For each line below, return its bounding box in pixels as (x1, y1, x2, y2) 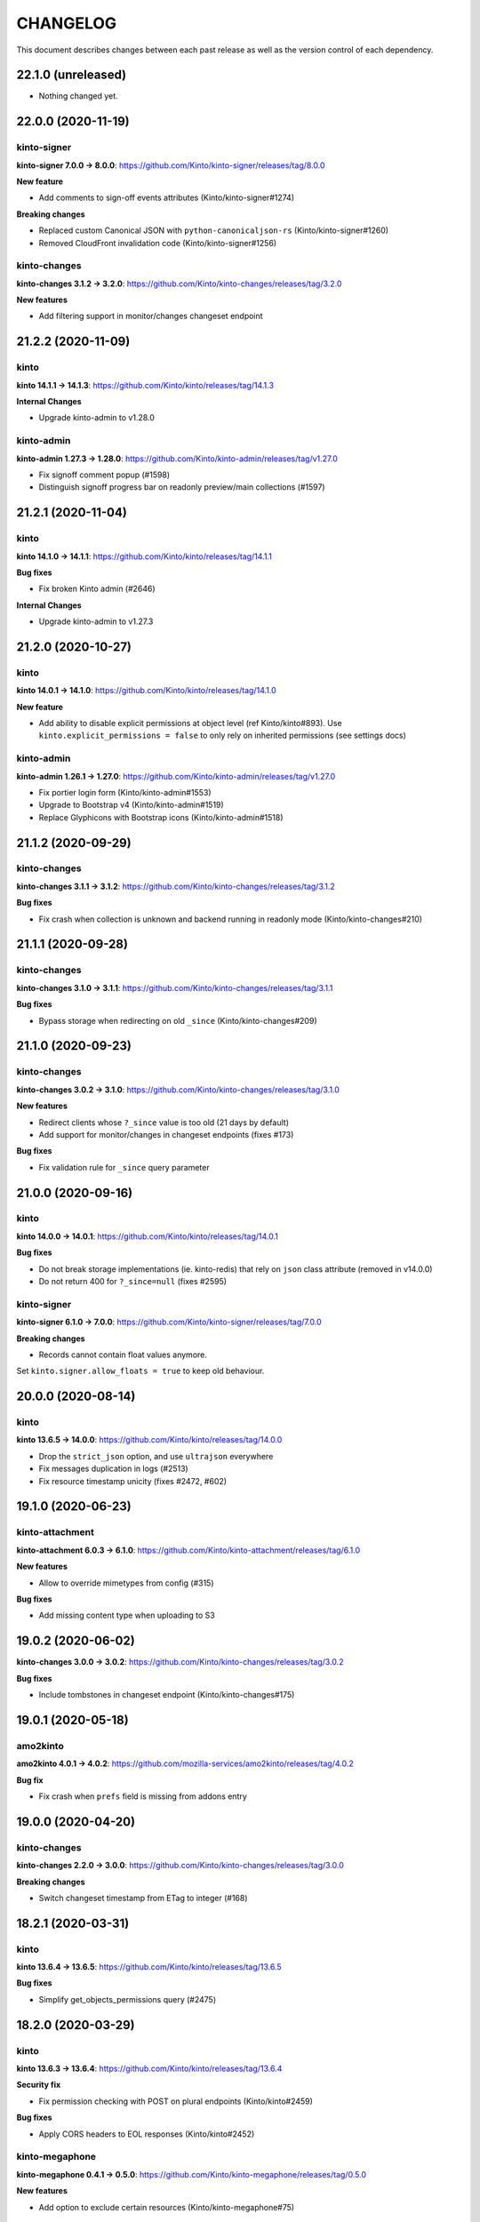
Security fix (16, 2080, 61, 2090)
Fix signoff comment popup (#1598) (38, 469, 171, 480)
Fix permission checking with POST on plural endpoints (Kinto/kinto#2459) (38, 2096, 313, 2106)
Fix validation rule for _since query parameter (38, 1162, 210, 1172)
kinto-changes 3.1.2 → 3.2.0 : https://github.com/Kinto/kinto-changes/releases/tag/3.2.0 (16, 278, 342, 289)
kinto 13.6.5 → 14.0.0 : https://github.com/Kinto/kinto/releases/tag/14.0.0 (16, 1435, 283, 1445)
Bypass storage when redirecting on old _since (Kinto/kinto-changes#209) (38, 1015, 317, 1026)
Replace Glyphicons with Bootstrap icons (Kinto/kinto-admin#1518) (38, 811, 284, 822)
